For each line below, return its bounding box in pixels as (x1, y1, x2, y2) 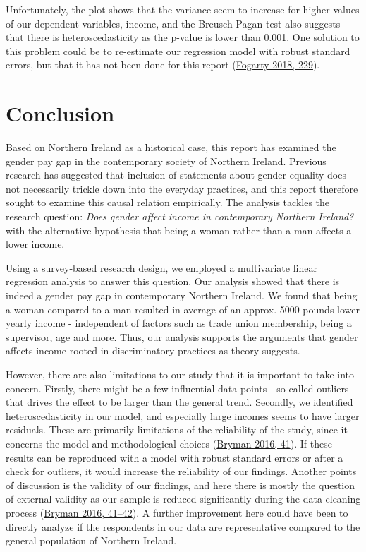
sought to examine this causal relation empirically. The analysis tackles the (6, 195, 330, 210)
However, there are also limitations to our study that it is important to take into (6, 367, 354, 381)
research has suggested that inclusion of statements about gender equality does (6, 167, 346, 182)
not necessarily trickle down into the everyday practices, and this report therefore (6, 181, 358, 196)
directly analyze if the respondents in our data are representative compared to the (6, 519, 360, 534)
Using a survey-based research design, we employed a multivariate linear (6, 260, 317, 275)
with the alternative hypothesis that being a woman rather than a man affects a (6, 222, 352, 237)
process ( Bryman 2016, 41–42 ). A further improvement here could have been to (6, 505, 348, 520)
